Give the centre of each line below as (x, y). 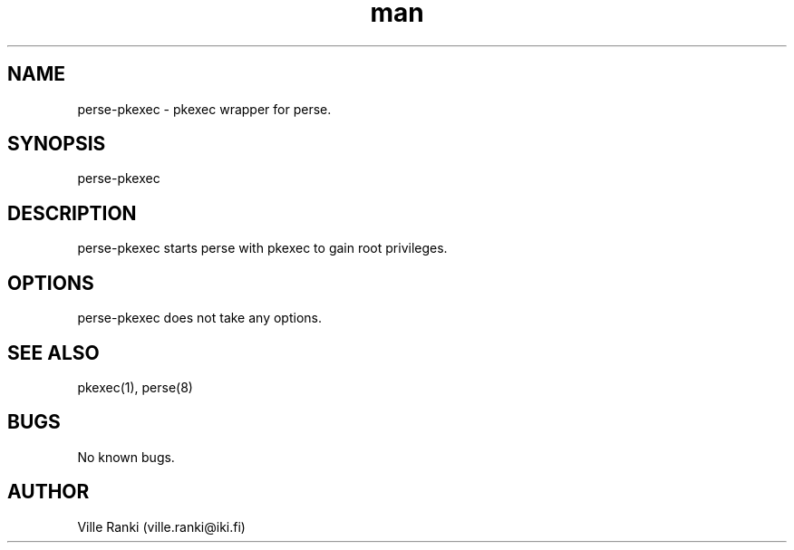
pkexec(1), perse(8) (135, 387)
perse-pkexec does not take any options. (199, 318)
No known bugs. (126, 457)
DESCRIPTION (72, 213)
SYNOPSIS (57, 144)
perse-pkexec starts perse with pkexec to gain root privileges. (262, 248)
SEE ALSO (53, 352)
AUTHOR (48, 492)
